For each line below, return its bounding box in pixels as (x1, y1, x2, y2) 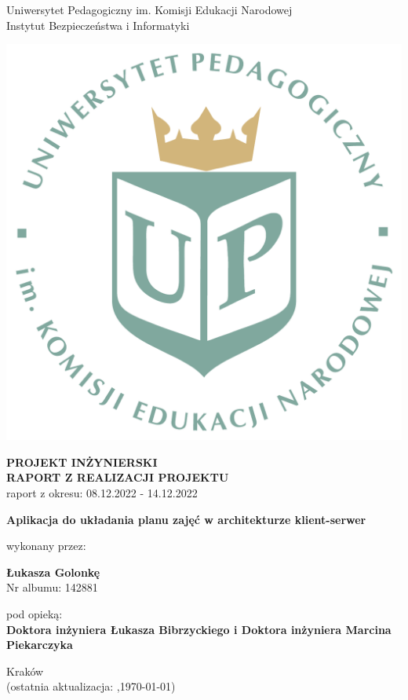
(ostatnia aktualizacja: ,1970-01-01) (6, 678, 176, 695)
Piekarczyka (6, 636, 73, 653)
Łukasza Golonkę (6, 563, 100, 580)
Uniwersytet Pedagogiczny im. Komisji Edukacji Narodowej (6, 2, 293, 17)
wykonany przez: (6, 537, 86, 554)
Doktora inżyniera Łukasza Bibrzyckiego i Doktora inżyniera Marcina (6, 621, 392, 637)
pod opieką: (6, 605, 63, 621)
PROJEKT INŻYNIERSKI (6, 453, 158, 470)
